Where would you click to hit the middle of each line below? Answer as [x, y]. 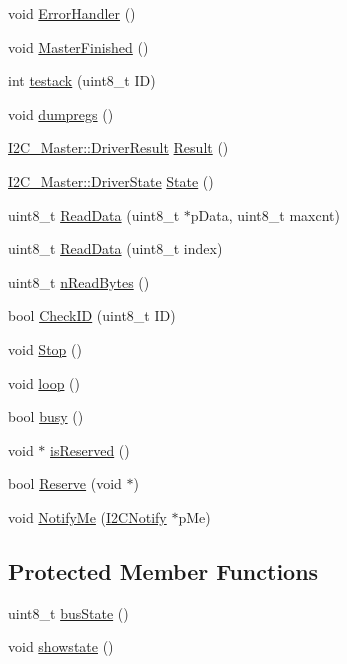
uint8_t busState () [68, 612]
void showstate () [61, 646]
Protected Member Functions [163, 570]
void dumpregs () [61, 113]
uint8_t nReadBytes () [79, 281]
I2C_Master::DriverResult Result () [118, 147]
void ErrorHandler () [72, 13]
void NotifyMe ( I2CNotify [87, 516]
